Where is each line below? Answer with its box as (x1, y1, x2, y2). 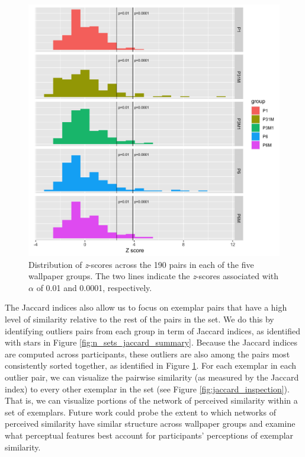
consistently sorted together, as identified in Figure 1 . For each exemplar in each (5, 359, 297, 372)
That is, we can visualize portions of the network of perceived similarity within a (5, 394, 298, 407)
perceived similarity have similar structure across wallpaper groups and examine (5, 417, 296, 430)
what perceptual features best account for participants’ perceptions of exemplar (5, 429, 294, 441)
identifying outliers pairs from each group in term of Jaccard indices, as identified (5, 324, 300, 337)
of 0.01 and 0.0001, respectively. (36, 281, 152, 293)
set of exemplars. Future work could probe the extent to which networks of (5, 405, 276, 418)
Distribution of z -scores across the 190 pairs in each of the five (28, 258, 254, 270)
